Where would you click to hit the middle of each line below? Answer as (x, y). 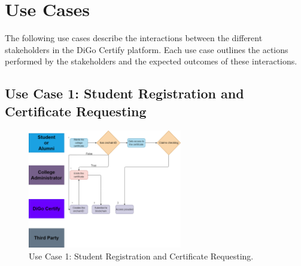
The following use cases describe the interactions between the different (134, 38)
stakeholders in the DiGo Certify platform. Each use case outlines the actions (147, 49)
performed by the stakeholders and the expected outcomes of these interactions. (151, 61)
